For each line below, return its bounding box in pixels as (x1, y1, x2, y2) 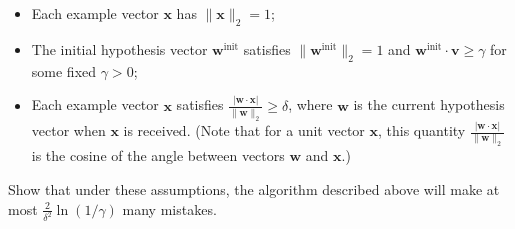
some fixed (31, 60, 97, 81)
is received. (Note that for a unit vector (123, 120, 365, 141)
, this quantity (378, 120, 466, 141)
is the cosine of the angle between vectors (31, 145, 285, 166)
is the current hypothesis (353, 94, 505, 115)
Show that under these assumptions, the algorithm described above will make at (8, 178, 500, 199)
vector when (31, 120, 106, 141)
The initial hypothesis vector (31, 38, 208, 59)
